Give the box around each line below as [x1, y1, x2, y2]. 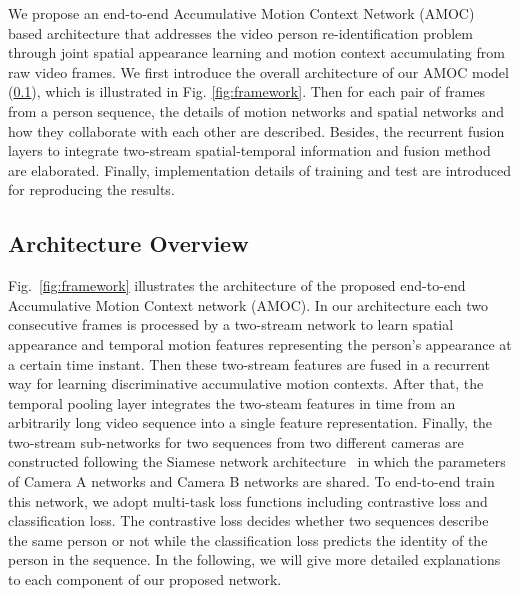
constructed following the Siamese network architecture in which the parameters [8, 451, 506, 472]
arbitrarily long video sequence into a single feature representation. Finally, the [8, 412, 493, 433]
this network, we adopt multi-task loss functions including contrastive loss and [8, 490, 488, 511]
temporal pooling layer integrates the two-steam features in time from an [8, 392, 456, 413]
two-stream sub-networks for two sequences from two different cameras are [8, 431, 464, 452]
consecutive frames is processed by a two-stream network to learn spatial [8, 314, 454, 335]
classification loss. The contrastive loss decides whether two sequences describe [8, 510, 489, 531]
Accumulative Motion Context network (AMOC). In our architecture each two [8, 294, 489, 315]
